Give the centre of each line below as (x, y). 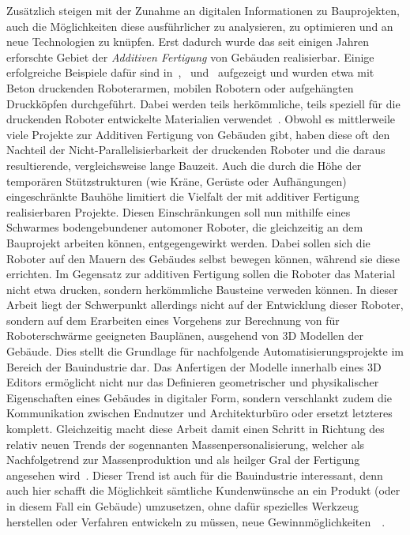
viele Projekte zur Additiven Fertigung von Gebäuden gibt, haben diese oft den (198, 134)
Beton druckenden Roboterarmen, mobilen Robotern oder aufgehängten (180, 87)
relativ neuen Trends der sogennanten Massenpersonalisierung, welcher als (186, 444)
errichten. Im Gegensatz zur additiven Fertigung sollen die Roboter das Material (201, 274)
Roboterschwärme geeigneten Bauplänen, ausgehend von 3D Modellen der (185, 335)
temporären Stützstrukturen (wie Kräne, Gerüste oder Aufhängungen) (177, 181)
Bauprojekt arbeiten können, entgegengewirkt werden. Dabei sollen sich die (188, 242)
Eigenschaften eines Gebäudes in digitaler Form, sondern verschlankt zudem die (199, 397)
